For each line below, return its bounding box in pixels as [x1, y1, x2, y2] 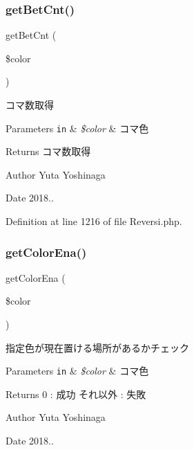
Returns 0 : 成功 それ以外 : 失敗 [6, 386, 146, 401]
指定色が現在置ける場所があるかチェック [6, 340, 189, 354]
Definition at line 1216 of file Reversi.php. [6, 214, 182, 228]
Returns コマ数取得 [6, 144, 91, 159]
